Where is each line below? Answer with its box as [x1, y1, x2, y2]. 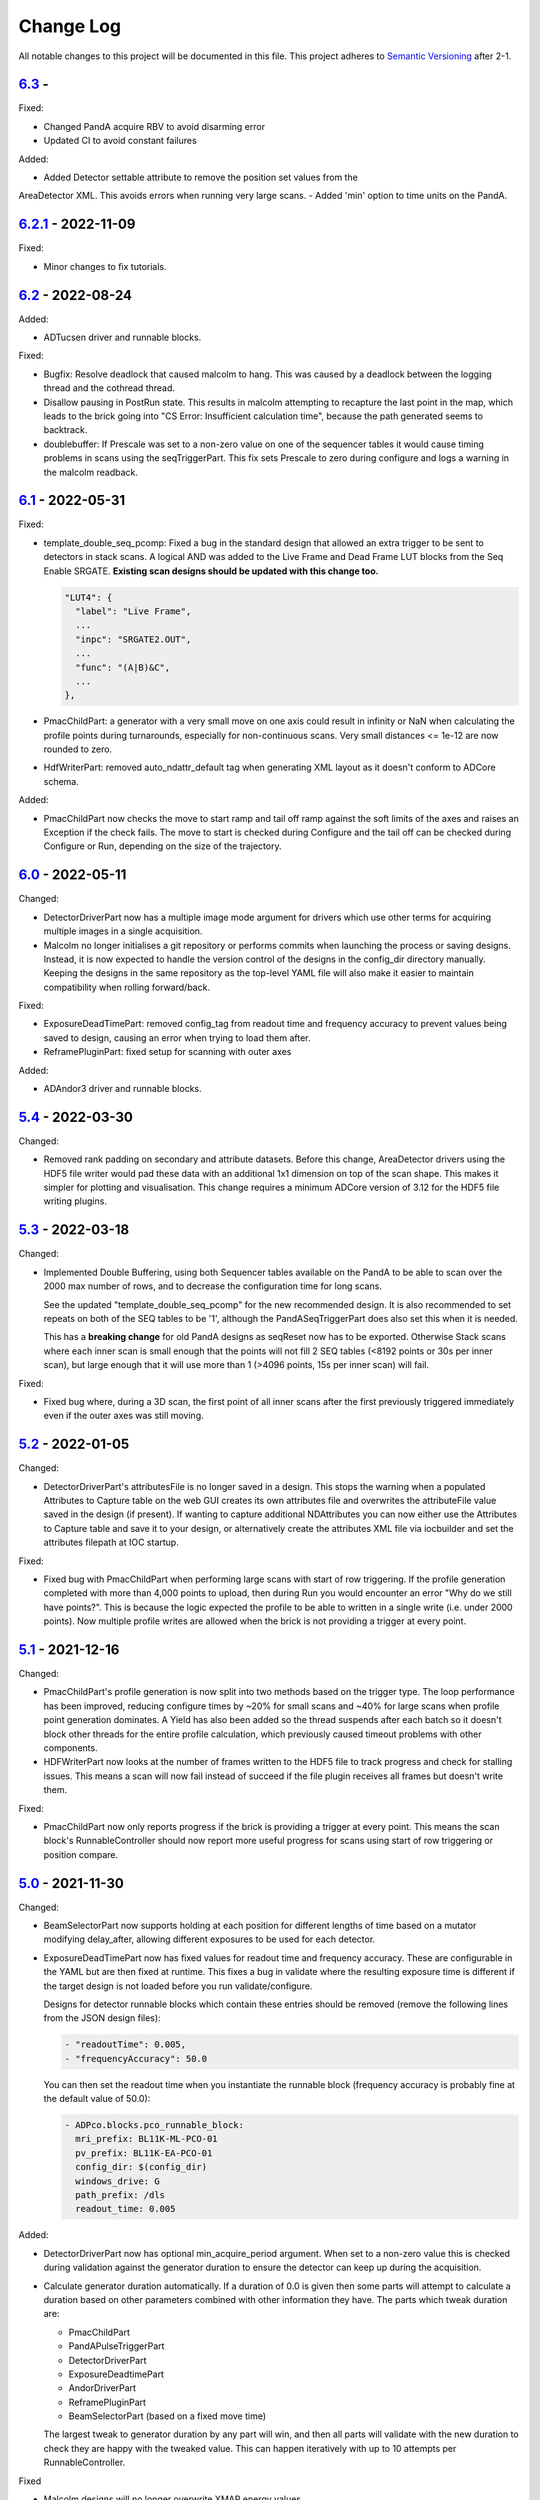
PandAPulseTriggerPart [68, 2340, 165, 2352]
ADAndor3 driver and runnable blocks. [43, 1083, 202, 1095]
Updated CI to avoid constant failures [43, 135, 197, 147]
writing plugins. [43, 1195, 107, 1207]
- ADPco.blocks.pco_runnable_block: [64, 2120, 245, 2131]
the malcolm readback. [43, 466, 139, 478]
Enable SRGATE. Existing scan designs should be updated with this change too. [43, 565, 379, 577]
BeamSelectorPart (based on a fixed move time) [68, 2410, 267, 2422]
